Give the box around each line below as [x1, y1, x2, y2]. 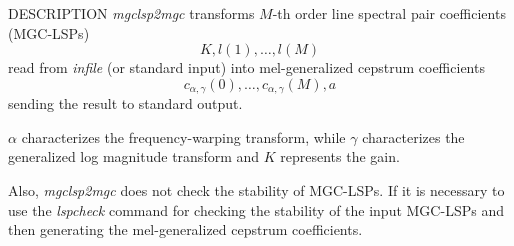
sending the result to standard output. [8, 93, 243, 114]
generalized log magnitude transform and [8, 146, 260, 167]
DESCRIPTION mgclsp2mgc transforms [8, 3, 255, 23]
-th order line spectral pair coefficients [272, 3, 506, 23]
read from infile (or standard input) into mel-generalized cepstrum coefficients [8, 57, 485, 78]
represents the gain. [280, 146, 400, 167]
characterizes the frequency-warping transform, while [21, 126, 346, 147]
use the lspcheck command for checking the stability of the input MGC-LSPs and [8, 199, 504, 220]
